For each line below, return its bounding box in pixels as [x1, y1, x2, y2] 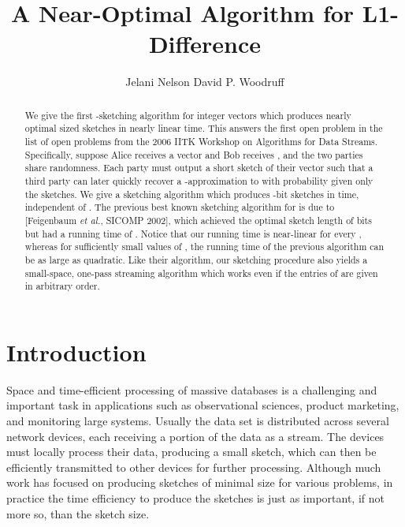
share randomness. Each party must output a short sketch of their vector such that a [24, 161, 373, 174]
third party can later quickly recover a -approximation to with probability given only [24, 174, 373, 187]
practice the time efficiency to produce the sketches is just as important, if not [6, 489, 385, 506]
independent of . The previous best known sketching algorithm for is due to [24, 200, 335, 214]
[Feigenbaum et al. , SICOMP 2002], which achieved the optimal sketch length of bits [24, 213, 372, 226]
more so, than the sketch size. [6, 505, 150, 521]
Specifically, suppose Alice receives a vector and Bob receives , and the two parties [24, 148, 363, 161]
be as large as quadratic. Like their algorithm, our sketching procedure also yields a [24, 252, 368, 266]
